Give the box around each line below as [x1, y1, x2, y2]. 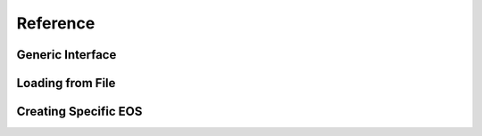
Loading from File [16, 76, 116, 91]
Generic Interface [16, 47, 117, 62]
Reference [16, 13, 96, 33]
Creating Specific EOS [16, 104, 143, 119]
